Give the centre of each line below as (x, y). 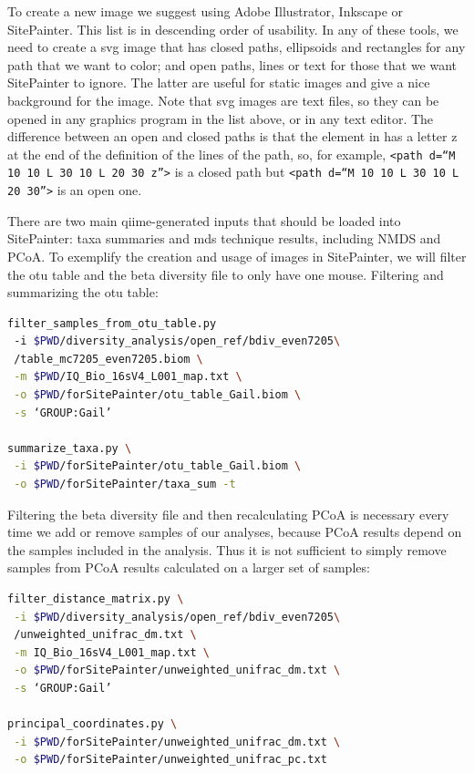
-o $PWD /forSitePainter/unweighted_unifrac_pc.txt (170, 760)
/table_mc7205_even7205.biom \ (108, 359)
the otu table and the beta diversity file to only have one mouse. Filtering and (226, 274)
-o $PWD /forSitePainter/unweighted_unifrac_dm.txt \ (177, 670)
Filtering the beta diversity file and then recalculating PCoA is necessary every (228, 514)
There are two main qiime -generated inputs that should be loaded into (204, 220)
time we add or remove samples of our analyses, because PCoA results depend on (235, 532)
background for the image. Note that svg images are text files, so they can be (223, 100)
